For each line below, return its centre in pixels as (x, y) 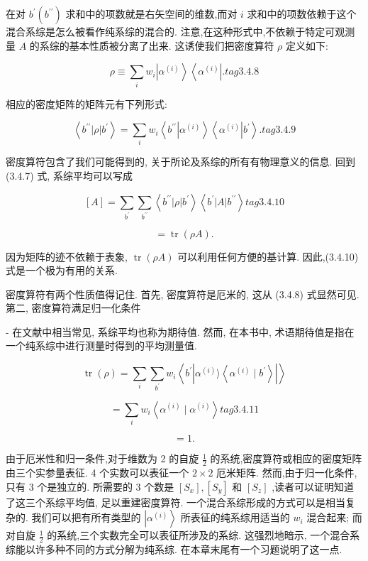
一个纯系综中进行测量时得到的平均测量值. (101, 345)
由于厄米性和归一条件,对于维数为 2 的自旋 (102, 458)
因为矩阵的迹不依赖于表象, (67, 256)
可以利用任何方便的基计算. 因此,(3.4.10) (268, 256)
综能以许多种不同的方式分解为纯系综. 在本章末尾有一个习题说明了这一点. (174, 549)
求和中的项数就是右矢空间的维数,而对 (151, 13)
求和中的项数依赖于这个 (302, 13)
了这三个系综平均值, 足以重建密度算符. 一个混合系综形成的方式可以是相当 (176, 502)
